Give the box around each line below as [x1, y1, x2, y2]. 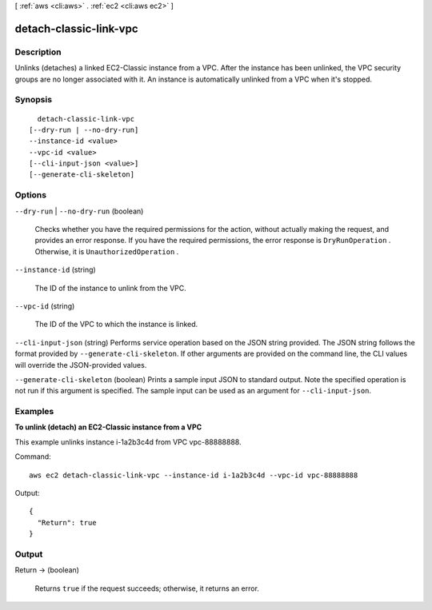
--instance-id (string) [14, 265, 96, 275]
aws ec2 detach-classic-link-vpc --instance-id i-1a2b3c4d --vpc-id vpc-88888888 [29, 470, 358, 480]
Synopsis [14, 94, 52, 106]
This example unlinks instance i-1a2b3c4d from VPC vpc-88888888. [14, 437, 242, 447]
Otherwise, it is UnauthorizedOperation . [34, 246, 179, 256]
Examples [14, 406, 54, 417]
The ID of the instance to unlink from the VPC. [34, 283, 187, 293]
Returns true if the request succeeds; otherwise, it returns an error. [34, 584, 260, 593]
